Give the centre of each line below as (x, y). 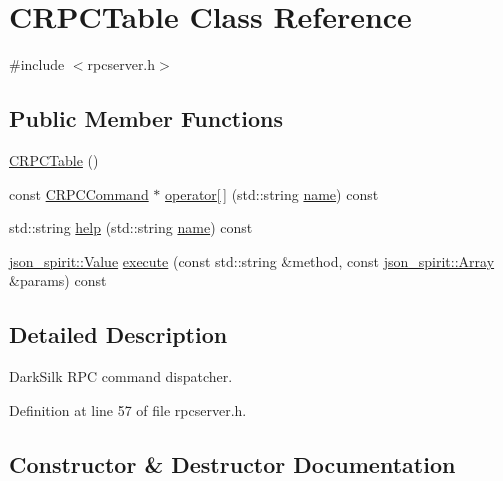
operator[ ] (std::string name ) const (272, 193)
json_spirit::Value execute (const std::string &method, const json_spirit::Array (252, 260)
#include (37, 64)
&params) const (58, 280)
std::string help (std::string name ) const (131, 227)
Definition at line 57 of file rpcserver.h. (128, 409)
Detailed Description (118, 334)
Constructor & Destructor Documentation (232, 463)
